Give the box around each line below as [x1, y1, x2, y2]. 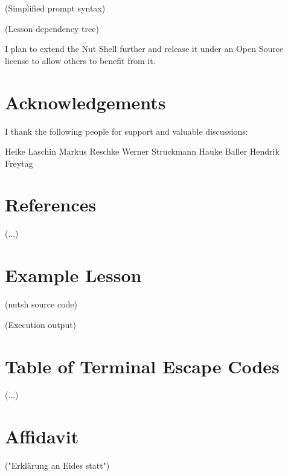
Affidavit [5, 424, 79, 449]
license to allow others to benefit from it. [5, 54, 156, 66]
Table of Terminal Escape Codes [5, 353, 280, 378]
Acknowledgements [5, 89, 166, 114]
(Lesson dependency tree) [5, 22, 99, 34]
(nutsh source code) [5, 298, 77, 310]
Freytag [5, 156, 33, 169]
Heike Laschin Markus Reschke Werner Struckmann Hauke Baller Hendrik [5, 145, 280, 158]
